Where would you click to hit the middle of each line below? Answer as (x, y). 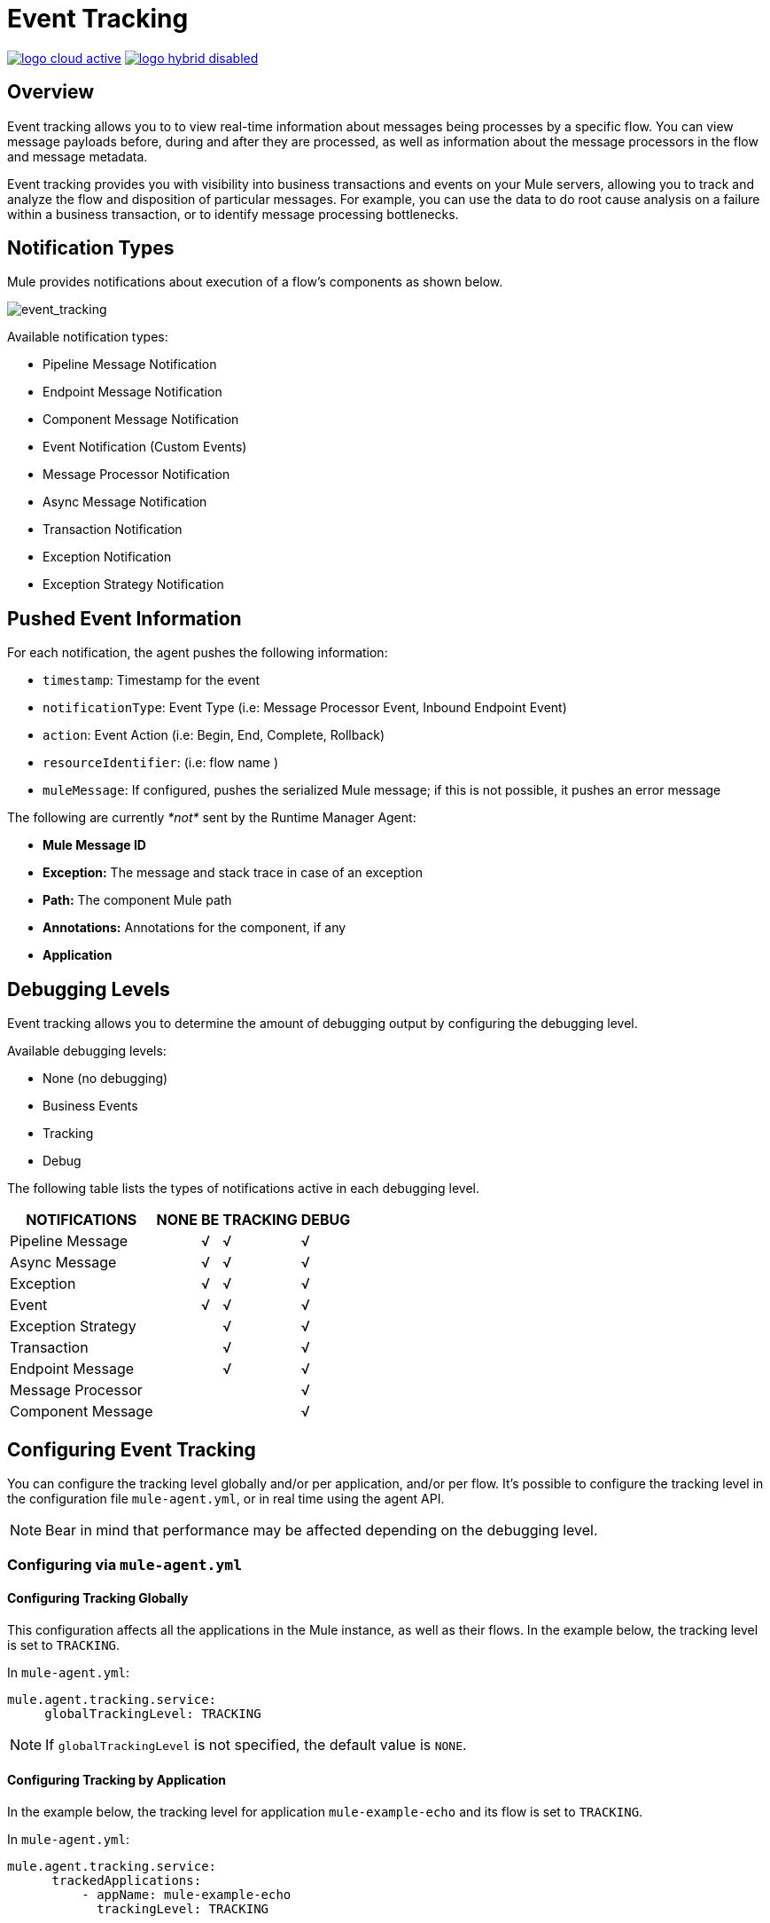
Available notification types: (88, 337)
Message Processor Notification (136, 475)
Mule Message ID (94, 845)
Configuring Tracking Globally (98, 1597)
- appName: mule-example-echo (187, 1894)
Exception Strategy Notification (133, 585)
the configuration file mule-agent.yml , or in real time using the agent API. (226, 1498)
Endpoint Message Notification (132, 392)
